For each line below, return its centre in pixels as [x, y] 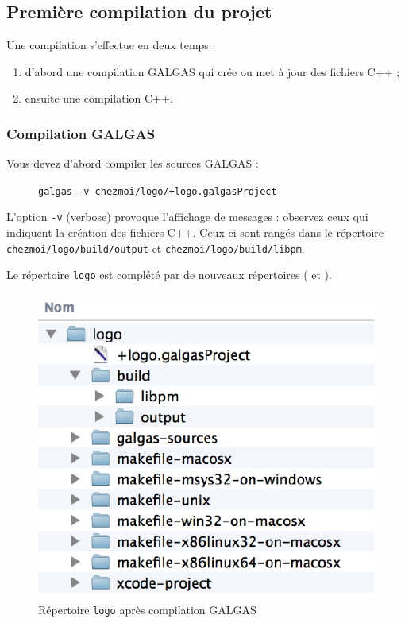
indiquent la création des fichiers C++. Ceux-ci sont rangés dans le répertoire [195, 232]
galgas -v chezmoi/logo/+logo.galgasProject [158, 191]
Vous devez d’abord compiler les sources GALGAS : [133, 163]
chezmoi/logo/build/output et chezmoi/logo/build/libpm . [156, 248]
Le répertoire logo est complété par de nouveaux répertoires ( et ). [169, 275]
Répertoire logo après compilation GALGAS [147, 609]
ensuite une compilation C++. [99, 98]
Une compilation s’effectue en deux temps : [111, 45]
